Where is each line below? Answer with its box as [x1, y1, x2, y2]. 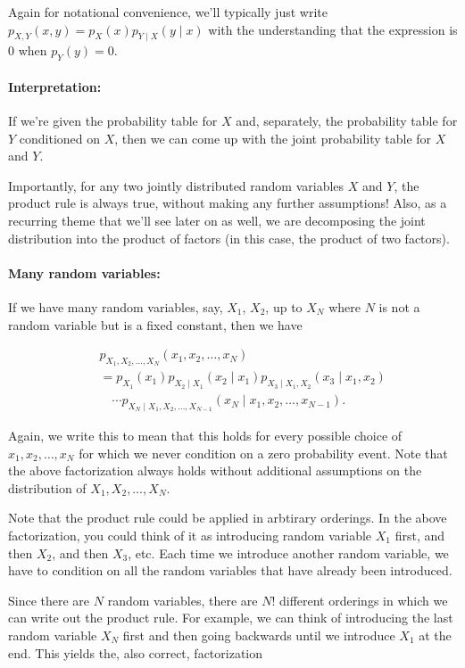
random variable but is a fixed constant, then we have [8, 315, 303, 334]
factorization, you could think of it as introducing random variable [8, 525, 372, 544]
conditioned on [19, 128, 101, 147]
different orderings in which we [278, 590, 448, 609]
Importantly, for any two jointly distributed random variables [8, 176, 345, 194]
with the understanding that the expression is [208, 20, 458, 38]
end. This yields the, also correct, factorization [8, 643, 263, 662]
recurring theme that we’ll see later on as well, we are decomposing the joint [8, 210, 426, 229]
